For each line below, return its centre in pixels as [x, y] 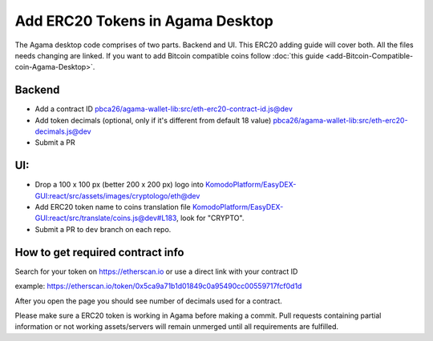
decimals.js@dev [63, 131]
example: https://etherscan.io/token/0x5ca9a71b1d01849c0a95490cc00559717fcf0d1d [158, 286]
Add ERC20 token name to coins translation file [113, 207]
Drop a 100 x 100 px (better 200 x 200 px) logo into [119, 185]
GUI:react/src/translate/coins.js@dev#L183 [106, 218]
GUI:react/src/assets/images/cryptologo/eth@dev [117, 195]
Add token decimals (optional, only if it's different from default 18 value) [153, 120]
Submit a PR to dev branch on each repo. [103, 229]
